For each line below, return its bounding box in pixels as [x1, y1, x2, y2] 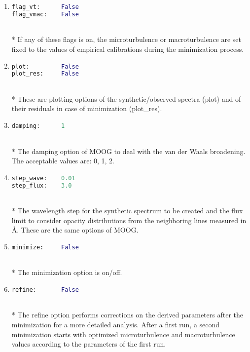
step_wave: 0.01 [11, 174, 75, 182]
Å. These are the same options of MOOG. [11, 225, 139, 235]
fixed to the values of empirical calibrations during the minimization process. [11, 43, 244, 54]
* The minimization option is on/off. [11, 267, 122, 277]
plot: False [11, 63, 79, 70]
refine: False [11, 286, 79, 293]
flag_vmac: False [11, 10, 79, 18]
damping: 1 [11, 122, 65, 130]
